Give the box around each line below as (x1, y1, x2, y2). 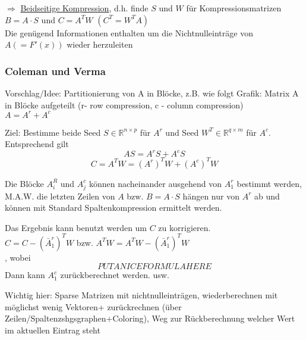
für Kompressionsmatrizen (186, 2, 282, 14)
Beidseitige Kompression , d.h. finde (20, 2, 149, 14)
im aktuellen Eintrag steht (5, 323, 100, 336)
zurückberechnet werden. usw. (60, 269, 169, 281)
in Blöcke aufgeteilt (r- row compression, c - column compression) (5, 98, 244, 111)
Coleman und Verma (5, 63, 106, 78)
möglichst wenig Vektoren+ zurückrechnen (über (5, 300, 182, 313)
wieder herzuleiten (67, 38, 133, 51)
